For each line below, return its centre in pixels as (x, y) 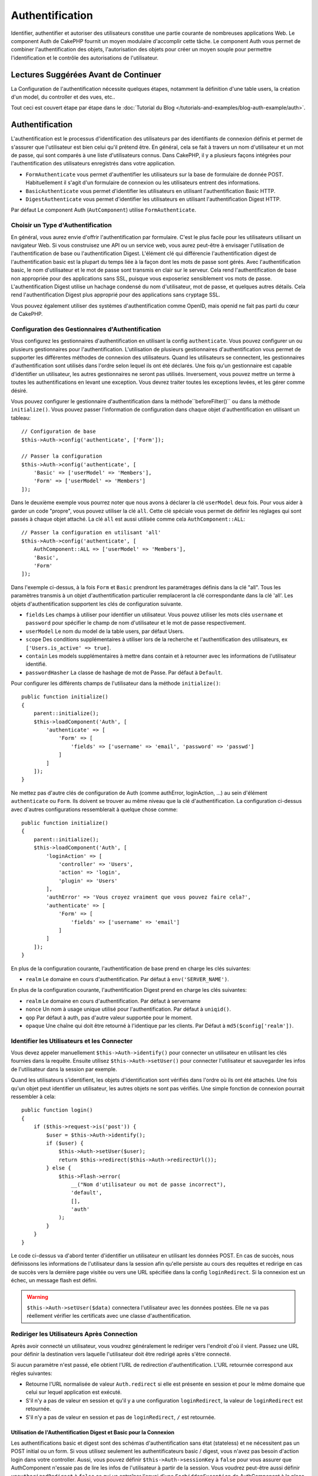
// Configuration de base (59, 432)
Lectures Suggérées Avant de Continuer (86, 75)
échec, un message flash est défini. (54, 1281)
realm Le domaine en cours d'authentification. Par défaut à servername (113, 1001)
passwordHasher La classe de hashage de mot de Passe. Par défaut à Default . (124, 672)
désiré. (19, 390)
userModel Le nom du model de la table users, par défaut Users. (105, 631)
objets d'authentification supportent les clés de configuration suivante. (97, 604)
